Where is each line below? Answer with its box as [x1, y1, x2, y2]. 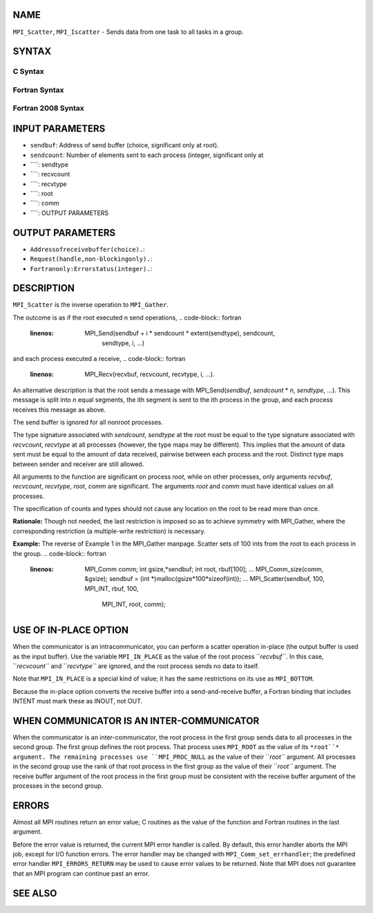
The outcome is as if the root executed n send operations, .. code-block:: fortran [12, 313, 242, 322]
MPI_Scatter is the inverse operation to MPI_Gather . [12, 301, 169, 309]
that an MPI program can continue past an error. [12, 869, 150, 878]
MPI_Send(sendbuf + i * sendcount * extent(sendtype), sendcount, [84, 329, 276, 338]
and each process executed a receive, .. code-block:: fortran [12, 355, 186, 363]
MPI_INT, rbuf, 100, [84, 584, 139, 593]
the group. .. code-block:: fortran [12, 549, 107, 557]
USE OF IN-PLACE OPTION [12, 625, 129, 636]
